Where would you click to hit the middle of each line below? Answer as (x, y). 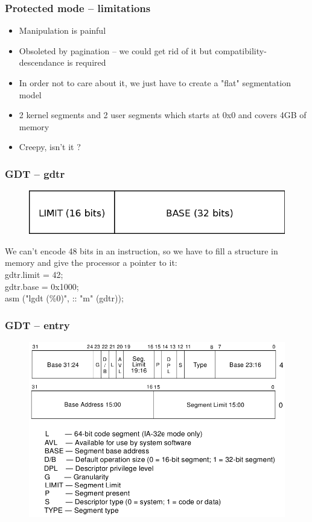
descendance (42, 62)
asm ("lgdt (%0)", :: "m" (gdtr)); (64, 298)
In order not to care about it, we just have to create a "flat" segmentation (155, 83)
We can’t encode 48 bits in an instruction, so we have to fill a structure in (142, 250)
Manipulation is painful (62, 30)
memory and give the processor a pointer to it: (91, 263)
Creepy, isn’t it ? (50, 147)
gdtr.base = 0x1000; (42, 286)
